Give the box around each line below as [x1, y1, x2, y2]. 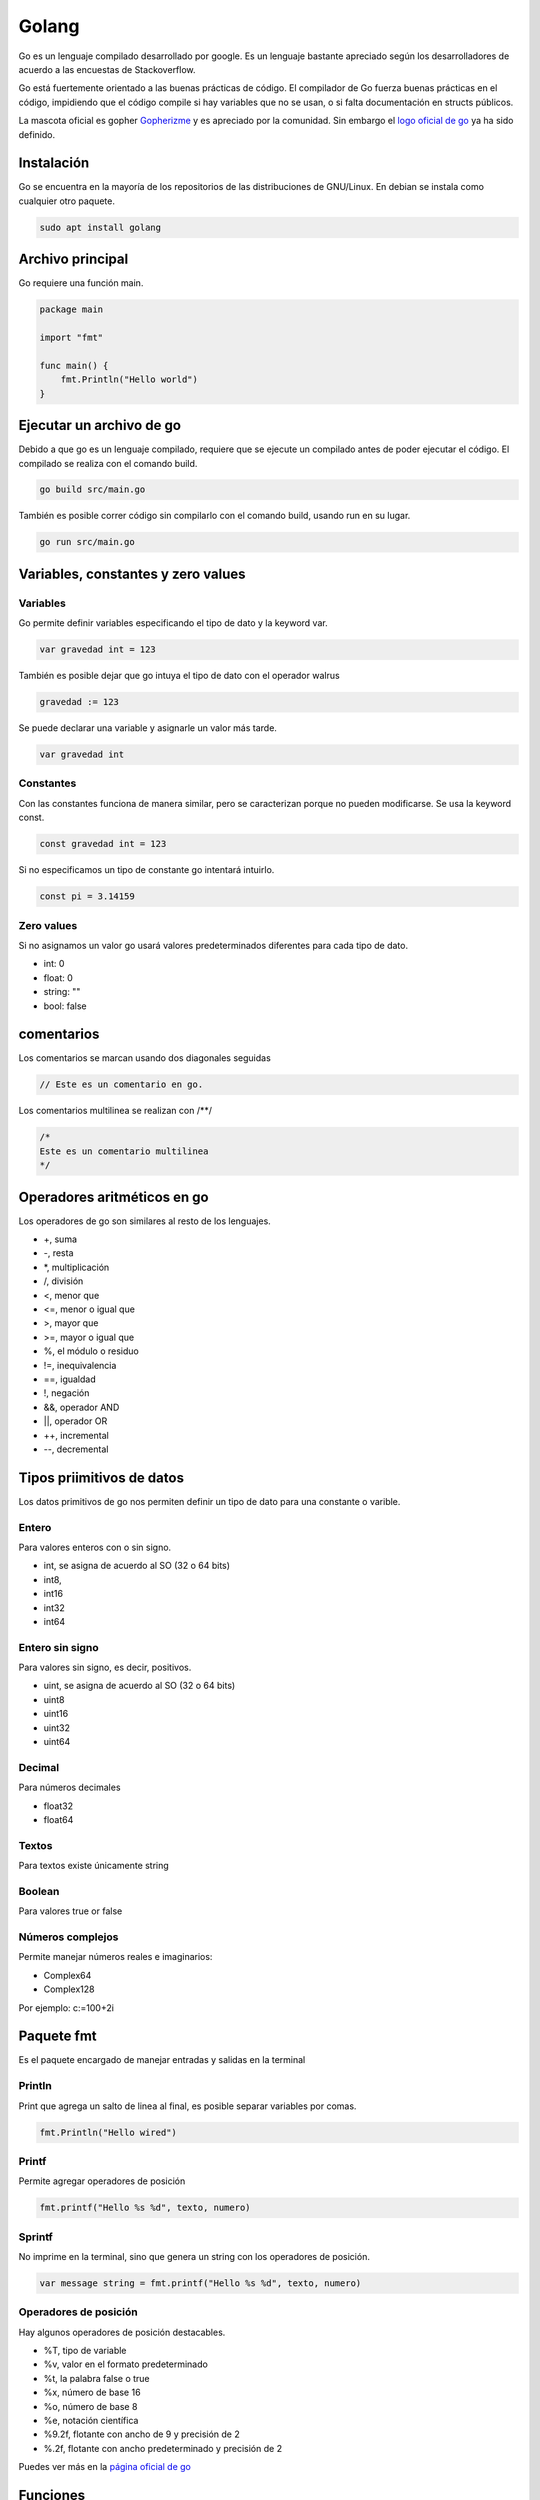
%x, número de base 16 [43, 2386, 141, 2399]
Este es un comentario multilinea [39, 1145, 209, 1157]
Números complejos [18, 1930, 119, 1944]
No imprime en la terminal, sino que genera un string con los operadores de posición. [18, 2250, 370, 2262]
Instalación [18, 155, 90, 172]
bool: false [43, 1000, 87, 1012]
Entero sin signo [18, 1640, 99, 1654]
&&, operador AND [43, 1401, 120, 1413]
